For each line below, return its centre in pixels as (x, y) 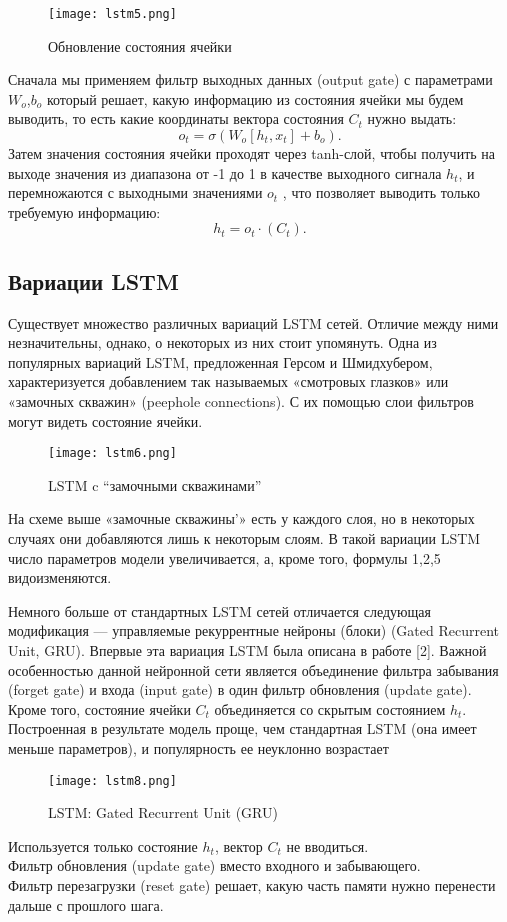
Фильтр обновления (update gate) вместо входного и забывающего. (214, 865)
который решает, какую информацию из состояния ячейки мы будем (255, 98)
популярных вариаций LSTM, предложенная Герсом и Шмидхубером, (220, 361)
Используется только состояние (103, 845)
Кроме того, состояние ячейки (99, 708)
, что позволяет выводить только (381, 192)
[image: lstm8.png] (112, 780)
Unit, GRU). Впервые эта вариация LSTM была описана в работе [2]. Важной (247, 649)
